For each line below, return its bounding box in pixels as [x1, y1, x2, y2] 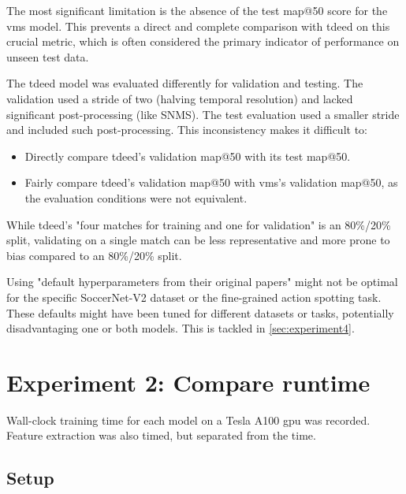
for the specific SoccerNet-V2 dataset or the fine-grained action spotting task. [6, 288, 382, 305]
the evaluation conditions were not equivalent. [24, 189, 248, 206]
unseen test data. [6, 48, 89, 65]
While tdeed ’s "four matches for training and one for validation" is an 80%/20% [6, 216, 391, 232]
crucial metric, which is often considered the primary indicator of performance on [6, 33, 400, 50]
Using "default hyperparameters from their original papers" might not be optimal [6, 273, 398, 290]
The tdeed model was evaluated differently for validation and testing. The [6, 75, 363, 91]
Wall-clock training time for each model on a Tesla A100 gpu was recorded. [6, 411, 371, 428]
